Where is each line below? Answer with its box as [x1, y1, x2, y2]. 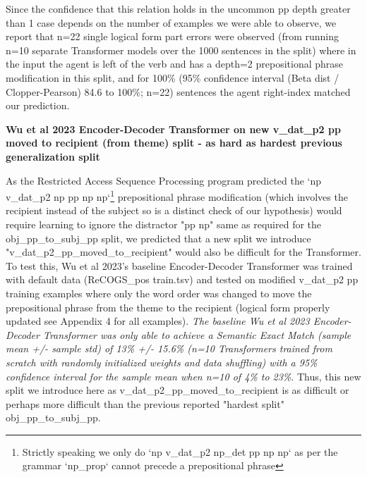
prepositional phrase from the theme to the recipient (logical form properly [6, 299, 330, 314]
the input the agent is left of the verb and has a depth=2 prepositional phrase [6, 56, 344, 71]
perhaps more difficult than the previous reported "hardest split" [6, 396, 284, 411]
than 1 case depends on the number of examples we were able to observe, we [6, 15, 337, 30]
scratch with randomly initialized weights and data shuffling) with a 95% [6, 354, 318, 369]
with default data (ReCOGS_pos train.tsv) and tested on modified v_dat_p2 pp [6, 272, 359, 287]
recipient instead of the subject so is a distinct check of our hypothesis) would [6, 203, 342, 218]
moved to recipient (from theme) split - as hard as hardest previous [6, 135, 342, 150]
